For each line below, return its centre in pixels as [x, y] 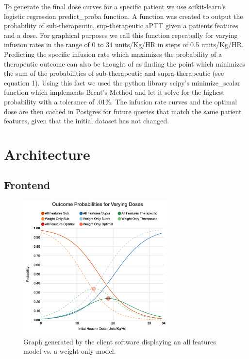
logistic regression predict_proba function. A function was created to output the [124, 16]
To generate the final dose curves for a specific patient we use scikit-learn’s [115, 6]
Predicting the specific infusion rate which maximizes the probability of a [113, 54]
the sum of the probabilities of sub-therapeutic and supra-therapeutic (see [114, 73]
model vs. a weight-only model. [70, 351]
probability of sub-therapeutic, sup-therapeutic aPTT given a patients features [121, 26]
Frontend [27, 185]
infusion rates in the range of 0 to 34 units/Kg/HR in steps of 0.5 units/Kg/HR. [124, 44]
